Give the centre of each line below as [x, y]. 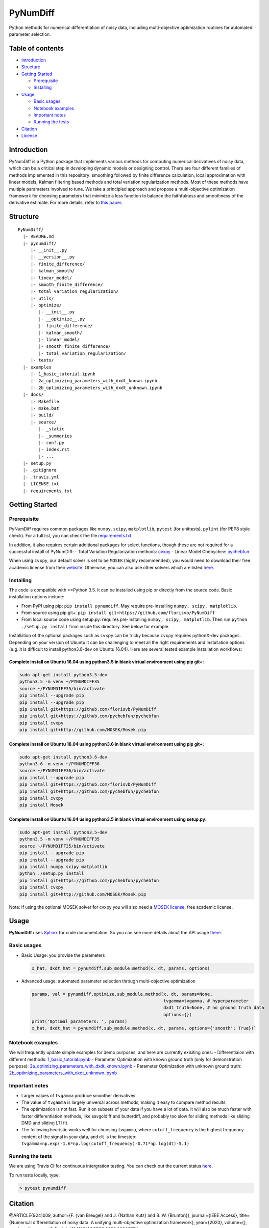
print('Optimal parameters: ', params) [79, 1021]
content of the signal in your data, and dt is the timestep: [79, 1137]
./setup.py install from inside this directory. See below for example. [95, 626]
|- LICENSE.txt [41, 484]
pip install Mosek [41, 805]
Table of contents [36, 48]
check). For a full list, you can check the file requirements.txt [70, 536]
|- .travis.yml [41, 477]
